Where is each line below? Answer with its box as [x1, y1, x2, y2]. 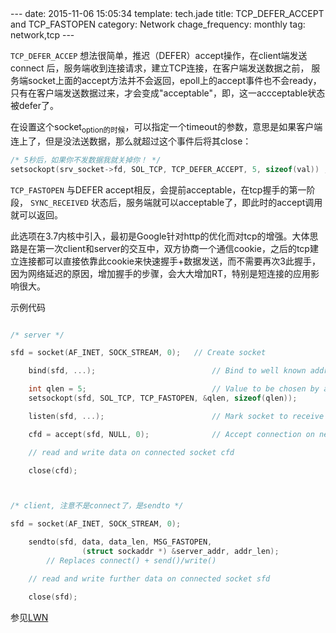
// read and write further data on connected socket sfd [28, 573, 271, 584]
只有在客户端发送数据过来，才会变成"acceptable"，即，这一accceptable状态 [10, 87, 326, 99]
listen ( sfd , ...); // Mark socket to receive [28, 411, 325, 421]
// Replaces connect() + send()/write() [46, 555, 217, 566]
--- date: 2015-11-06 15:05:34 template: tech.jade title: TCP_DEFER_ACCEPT [10, 8, 325, 19]
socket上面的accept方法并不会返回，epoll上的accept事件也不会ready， [27, 75, 322, 86]
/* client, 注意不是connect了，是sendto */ [10, 501, 184, 511]
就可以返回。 [10, 208, 63, 221]
